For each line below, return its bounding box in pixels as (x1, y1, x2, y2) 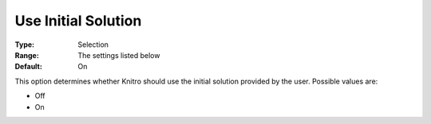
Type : (14, 40, 35, 49)
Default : (14, 62, 43, 72)
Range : (14, 50, 39, 60)
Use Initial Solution (14, 12, 142, 29)
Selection (77, 40, 109, 49)
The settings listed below (77, 50, 160, 60)
